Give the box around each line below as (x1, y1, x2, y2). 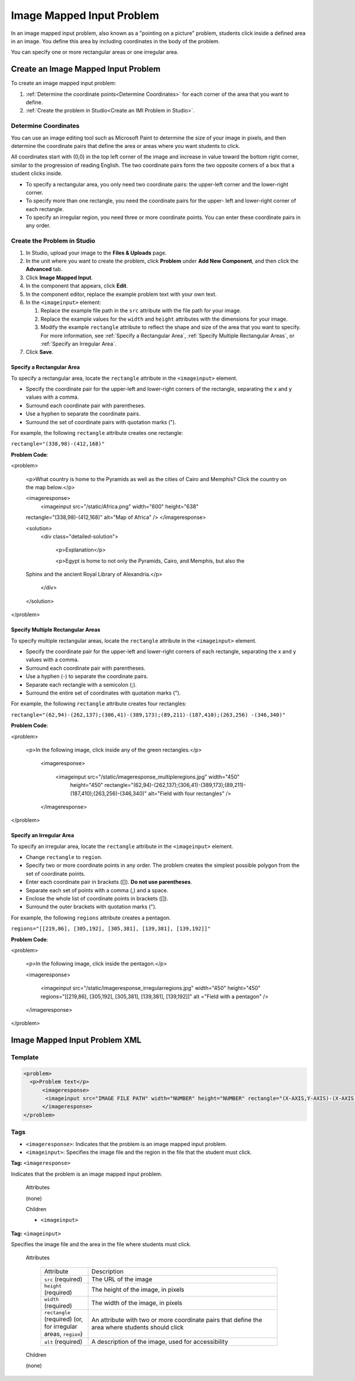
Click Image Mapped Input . (25, 274, 93, 281)
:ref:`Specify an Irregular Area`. (40, 340, 117, 347)
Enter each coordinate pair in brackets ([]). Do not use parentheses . (25, 879, 192, 886)
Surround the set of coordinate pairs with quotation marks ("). (25, 418, 177, 425)
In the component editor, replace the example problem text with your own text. (25, 291, 217, 298)
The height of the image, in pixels (91, 1286, 185, 1294)
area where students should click (91, 1323, 184, 1331)
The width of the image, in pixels (91, 1299, 183, 1307)
